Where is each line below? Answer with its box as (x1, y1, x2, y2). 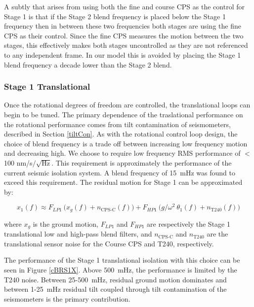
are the (207, 229, 228, 239)
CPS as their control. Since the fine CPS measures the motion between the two (4, 30, 244, 40)
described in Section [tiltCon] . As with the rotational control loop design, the (4, 129, 238, 139)
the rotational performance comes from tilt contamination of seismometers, (4, 119, 231, 129)
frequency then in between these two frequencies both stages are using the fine (4, 21, 241, 31)
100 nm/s (4, 157, 33, 168)
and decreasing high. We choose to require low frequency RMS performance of (4, 148, 241, 158)
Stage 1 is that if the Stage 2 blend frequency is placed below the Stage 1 (4, 11, 226, 21)
